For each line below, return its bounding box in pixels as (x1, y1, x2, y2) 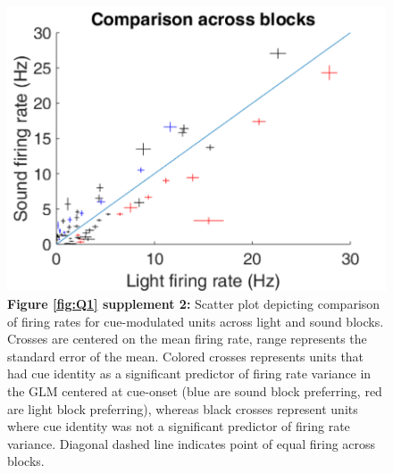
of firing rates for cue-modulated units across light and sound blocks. (7, 311, 384, 330)
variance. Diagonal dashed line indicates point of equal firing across (7, 434, 376, 452)
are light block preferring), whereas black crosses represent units (7, 399, 358, 418)
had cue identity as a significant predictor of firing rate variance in (7, 364, 372, 383)
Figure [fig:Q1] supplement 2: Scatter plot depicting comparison (7, 294, 380, 312)
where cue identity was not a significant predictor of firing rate (7, 417, 350, 436)
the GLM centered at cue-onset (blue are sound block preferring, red (7, 381, 382, 400)
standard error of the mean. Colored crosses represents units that (7, 346, 364, 365)
